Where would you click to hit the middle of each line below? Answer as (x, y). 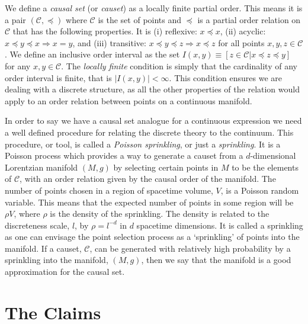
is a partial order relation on (249, 19)
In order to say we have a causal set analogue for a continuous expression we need (153, 121)
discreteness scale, (37, 225)
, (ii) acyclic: (243, 31)
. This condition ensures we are (226, 77)
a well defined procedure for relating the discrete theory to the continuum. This (149, 132)
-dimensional (273, 155)
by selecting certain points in (166, 167)
